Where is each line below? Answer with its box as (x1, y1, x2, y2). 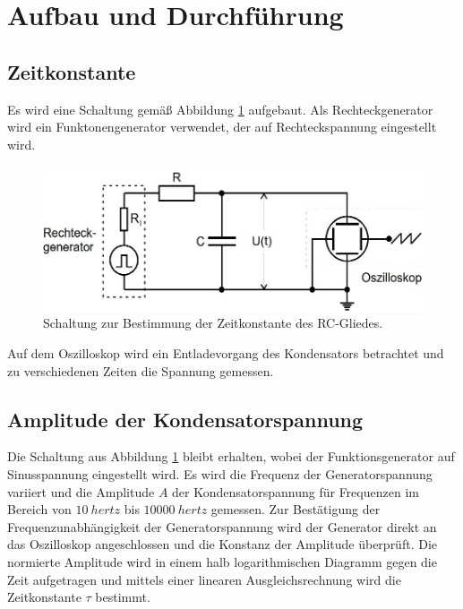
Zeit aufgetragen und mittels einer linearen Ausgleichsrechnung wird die (7, 570, 401, 588)
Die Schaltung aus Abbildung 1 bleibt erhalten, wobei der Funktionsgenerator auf (7, 447, 455, 466)
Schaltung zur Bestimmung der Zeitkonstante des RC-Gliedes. (43, 313, 383, 332)
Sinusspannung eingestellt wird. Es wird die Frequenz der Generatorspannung (7, 465, 433, 484)
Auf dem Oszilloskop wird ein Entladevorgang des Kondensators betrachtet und (7, 344, 444, 363)
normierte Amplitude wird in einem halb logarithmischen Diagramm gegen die (7, 553, 437, 570)
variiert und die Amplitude (7, 482, 155, 501)
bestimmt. (95, 588, 150, 606)
